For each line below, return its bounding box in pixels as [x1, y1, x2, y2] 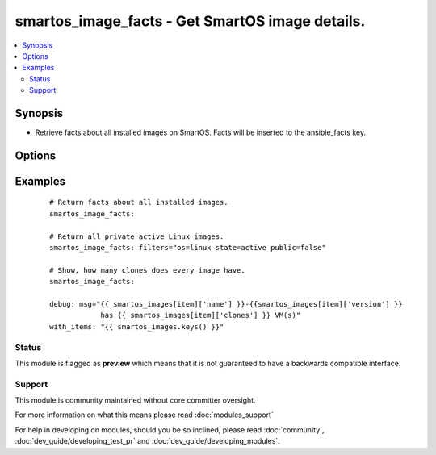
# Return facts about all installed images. [49, 198, 229, 207]
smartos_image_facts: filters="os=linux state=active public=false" [49, 243, 326, 252]
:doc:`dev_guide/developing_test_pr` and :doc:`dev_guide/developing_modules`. [15, 436, 280, 446]
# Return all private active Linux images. [49, 232, 224, 241]
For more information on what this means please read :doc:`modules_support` [15, 410, 274, 420]
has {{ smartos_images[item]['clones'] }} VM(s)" [100, 311, 301, 320]
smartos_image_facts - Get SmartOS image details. [15, 12, 366, 30]
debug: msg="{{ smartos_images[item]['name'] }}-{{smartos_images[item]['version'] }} [49, 299, 403, 308]
